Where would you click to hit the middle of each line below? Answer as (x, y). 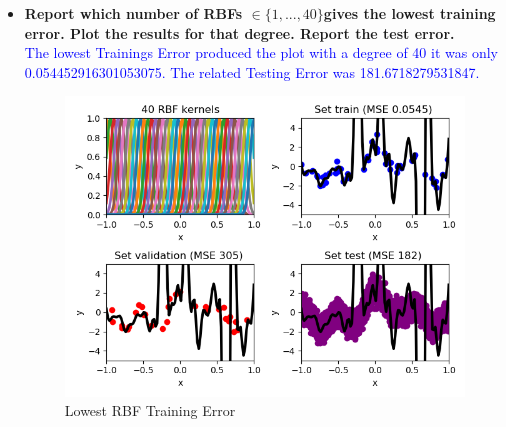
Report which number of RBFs (133, 13)
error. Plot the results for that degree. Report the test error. (239, 32)
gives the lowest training (409, 13)
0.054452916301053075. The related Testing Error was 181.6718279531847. (252, 71)
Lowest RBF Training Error (150, 410)
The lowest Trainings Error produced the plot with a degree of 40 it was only (261, 52)
